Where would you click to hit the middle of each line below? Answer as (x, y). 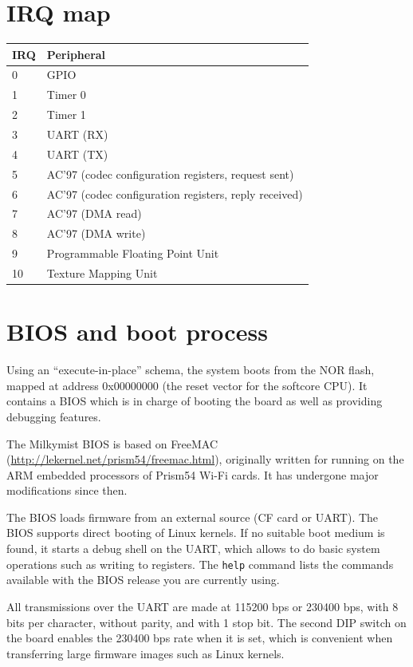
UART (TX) (77, 154)
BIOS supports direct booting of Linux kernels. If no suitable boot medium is (196, 533)
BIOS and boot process (137, 332)
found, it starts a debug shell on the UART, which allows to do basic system (193, 549)
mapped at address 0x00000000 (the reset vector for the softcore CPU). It (187, 385)
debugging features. (54, 416)
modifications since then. (67, 490)
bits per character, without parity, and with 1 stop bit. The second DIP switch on (206, 622)
